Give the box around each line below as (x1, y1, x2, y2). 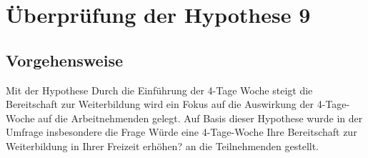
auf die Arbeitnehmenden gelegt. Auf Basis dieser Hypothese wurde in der (38, 110, 363, 125)
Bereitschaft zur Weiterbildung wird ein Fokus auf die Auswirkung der (6, 97, 314, 112)
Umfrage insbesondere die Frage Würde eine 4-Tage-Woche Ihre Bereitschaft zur (6, 124, 357, 139)
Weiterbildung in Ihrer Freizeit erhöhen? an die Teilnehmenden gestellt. (6, 138, 319, 153)
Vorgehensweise (6, 49, 123, 71)
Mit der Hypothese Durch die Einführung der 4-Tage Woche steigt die (6, 82, 313, 97)
